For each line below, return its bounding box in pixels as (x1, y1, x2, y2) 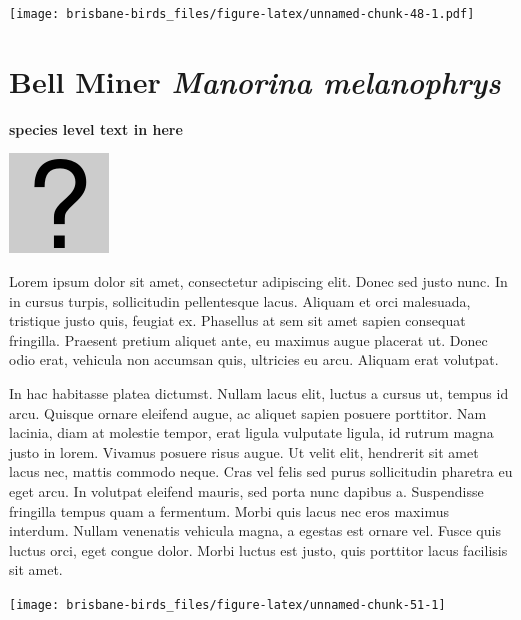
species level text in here (9, 118, 183, 139)
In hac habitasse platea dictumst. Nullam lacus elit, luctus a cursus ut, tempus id (9, 382, 509, 403)
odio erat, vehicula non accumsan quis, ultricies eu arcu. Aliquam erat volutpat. (9, 349, 499, 370)
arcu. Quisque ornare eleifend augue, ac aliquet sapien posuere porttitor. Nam (9, 402, 487, 423)
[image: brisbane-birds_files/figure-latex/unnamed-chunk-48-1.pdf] (9, 7, 475, 21)
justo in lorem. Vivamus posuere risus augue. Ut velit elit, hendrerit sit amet (9, 441, 479, 462)
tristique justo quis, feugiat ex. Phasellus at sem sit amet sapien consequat (9, 310, 466, 331)
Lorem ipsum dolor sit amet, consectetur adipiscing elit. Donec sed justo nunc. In (9, 270, 508, 291)
